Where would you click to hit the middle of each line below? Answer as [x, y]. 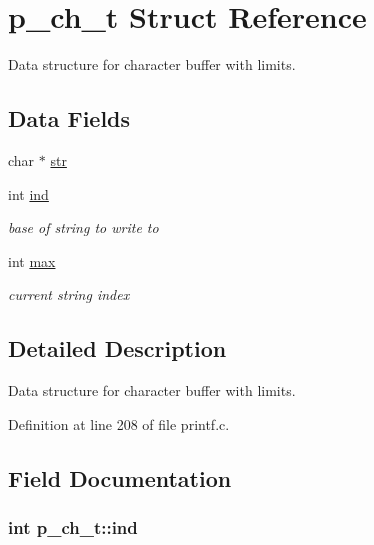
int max [32, 260]
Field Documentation [120, 477]
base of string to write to [83, 227]
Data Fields [69, 118]
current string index [69, 294]
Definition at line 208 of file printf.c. [119, 423]
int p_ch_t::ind [73, 526]
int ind [28, 193]
